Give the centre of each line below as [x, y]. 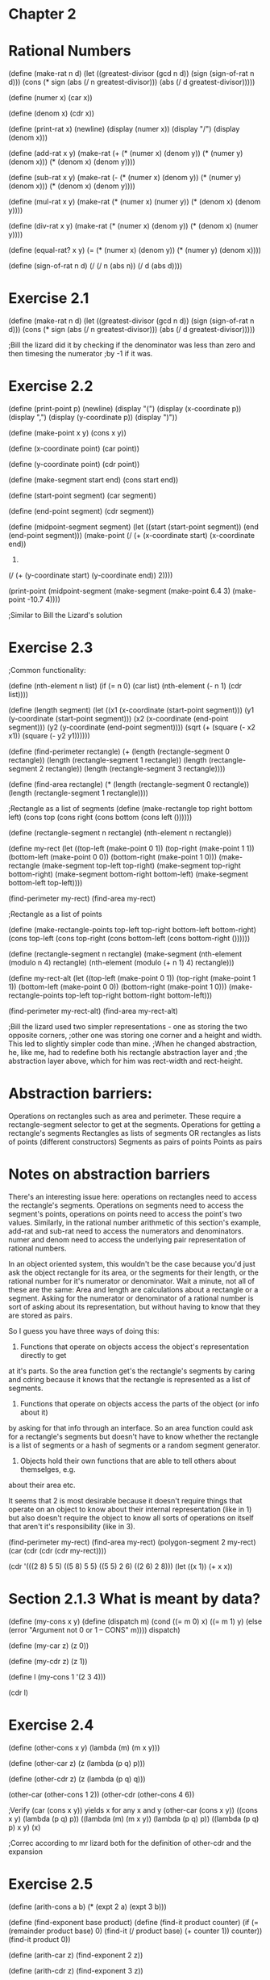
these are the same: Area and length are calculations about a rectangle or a [133, 1289]
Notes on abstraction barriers [110, 1174]
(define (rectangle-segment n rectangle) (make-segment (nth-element [125, 953]
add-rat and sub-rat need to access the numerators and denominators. [126, 1231]
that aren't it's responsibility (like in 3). [72, 1526]
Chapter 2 [42, 14]
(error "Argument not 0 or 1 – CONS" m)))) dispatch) [94, 1629]
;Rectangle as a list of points [55, 914]
